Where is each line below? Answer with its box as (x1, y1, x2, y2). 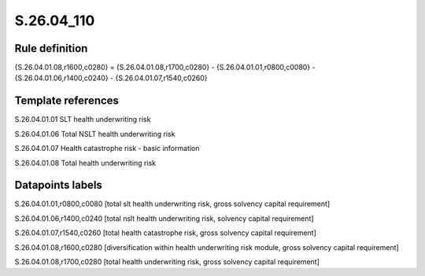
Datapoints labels (14, 178, 102, 192)
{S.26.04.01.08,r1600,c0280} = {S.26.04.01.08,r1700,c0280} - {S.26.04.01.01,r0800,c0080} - (14, 63, 316, 72)
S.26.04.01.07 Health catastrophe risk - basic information (14, 144, 200, 153)
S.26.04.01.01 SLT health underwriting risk (14, 115, 151, 124)
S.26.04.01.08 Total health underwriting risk (14, 158, 157, 167)
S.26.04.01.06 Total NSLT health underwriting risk (14, 129, 176, 138)
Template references (14, 94, 120, 108)
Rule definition (14, 42, 88, 55)
